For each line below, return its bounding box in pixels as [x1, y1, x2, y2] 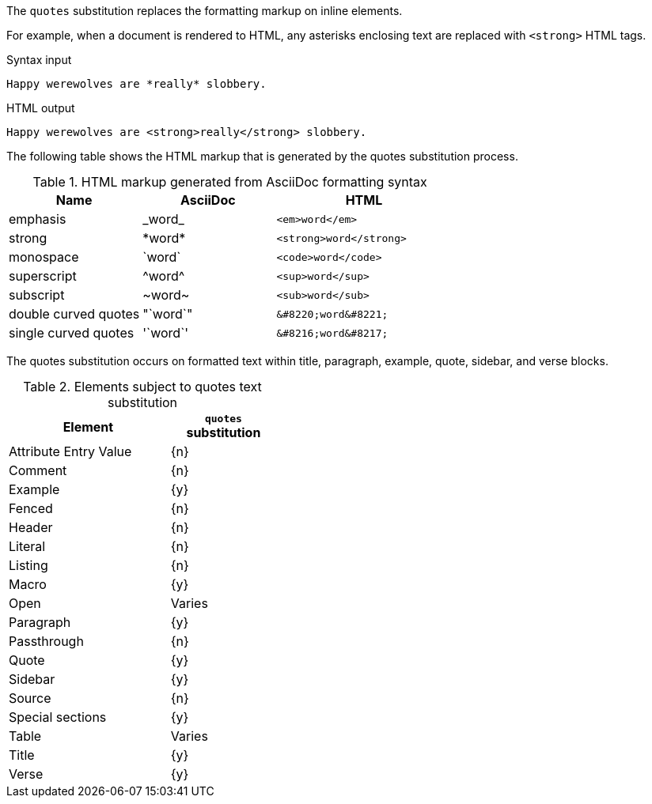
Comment [9, 462, 67, 478]
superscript [9, 268, 77, 284]
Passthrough [9, 633, 84, 649]
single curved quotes [9, 325, 135, 341]
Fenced [9, 500, 53, 516]
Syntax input [6, 53, 72, 66]
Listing [9, 557, 48, 573]
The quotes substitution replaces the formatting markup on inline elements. [6, 4, 403, 17]
